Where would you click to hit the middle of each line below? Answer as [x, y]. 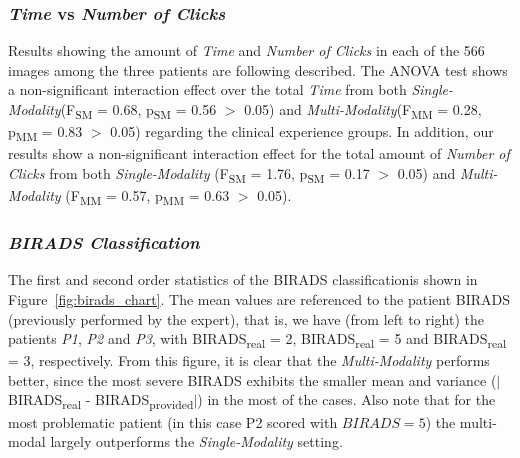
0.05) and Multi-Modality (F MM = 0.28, [363, 110]
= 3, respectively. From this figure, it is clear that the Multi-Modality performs [249, 360]
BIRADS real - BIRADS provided [101, 401]
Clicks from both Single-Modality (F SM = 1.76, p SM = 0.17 [189, 174]
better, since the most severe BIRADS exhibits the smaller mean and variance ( [252, 379]
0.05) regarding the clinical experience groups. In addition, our [302, 131]
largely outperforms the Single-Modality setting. [196, 441]
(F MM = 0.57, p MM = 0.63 [147, 196]
